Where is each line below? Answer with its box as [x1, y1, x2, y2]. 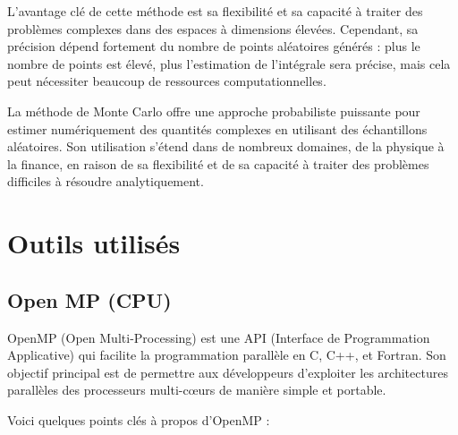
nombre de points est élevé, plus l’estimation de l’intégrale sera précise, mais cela [7, 54, 451, 72]
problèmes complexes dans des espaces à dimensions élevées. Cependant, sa [7, 19, 419, 38]
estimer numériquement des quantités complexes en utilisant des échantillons [7, 119, 428, 138]
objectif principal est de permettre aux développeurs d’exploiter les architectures [7, 362, 448, 381]
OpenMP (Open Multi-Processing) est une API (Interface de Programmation [7, 328, 430, 346]
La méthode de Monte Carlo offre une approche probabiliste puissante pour [7, 101, 420, 120]
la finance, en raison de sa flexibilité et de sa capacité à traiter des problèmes [7, 154, 429, 173]
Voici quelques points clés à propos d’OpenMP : [7, 410, 270, 429]
